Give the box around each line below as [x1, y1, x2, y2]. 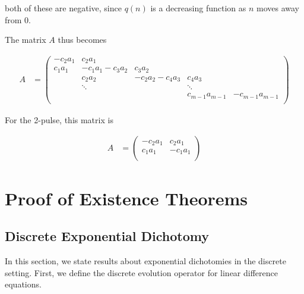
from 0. [5, 13, 31, 26]
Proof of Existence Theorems [5, 186, 248, 210]
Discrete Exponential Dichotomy [5, 227, 210, 245]
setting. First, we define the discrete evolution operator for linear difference [5, 266, 278, 279]
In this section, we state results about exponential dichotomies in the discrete [5, 255, 286, 267]
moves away [256, 2, 300, 14]
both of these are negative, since [5, 2, 122, 14]
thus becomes [58, 33, 107, 46]
